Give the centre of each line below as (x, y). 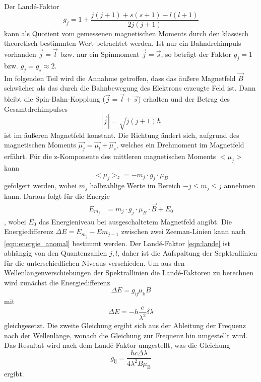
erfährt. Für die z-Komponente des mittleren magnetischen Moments (110, 156)
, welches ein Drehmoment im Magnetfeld (180, 145)
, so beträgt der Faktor (196, 54)
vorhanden (20, 54)
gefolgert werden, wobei (40, 185)
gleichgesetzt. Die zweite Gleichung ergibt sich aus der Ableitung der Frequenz (125, 325)
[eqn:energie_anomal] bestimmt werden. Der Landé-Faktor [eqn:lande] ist (117, 243)
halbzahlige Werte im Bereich (135, 185)
